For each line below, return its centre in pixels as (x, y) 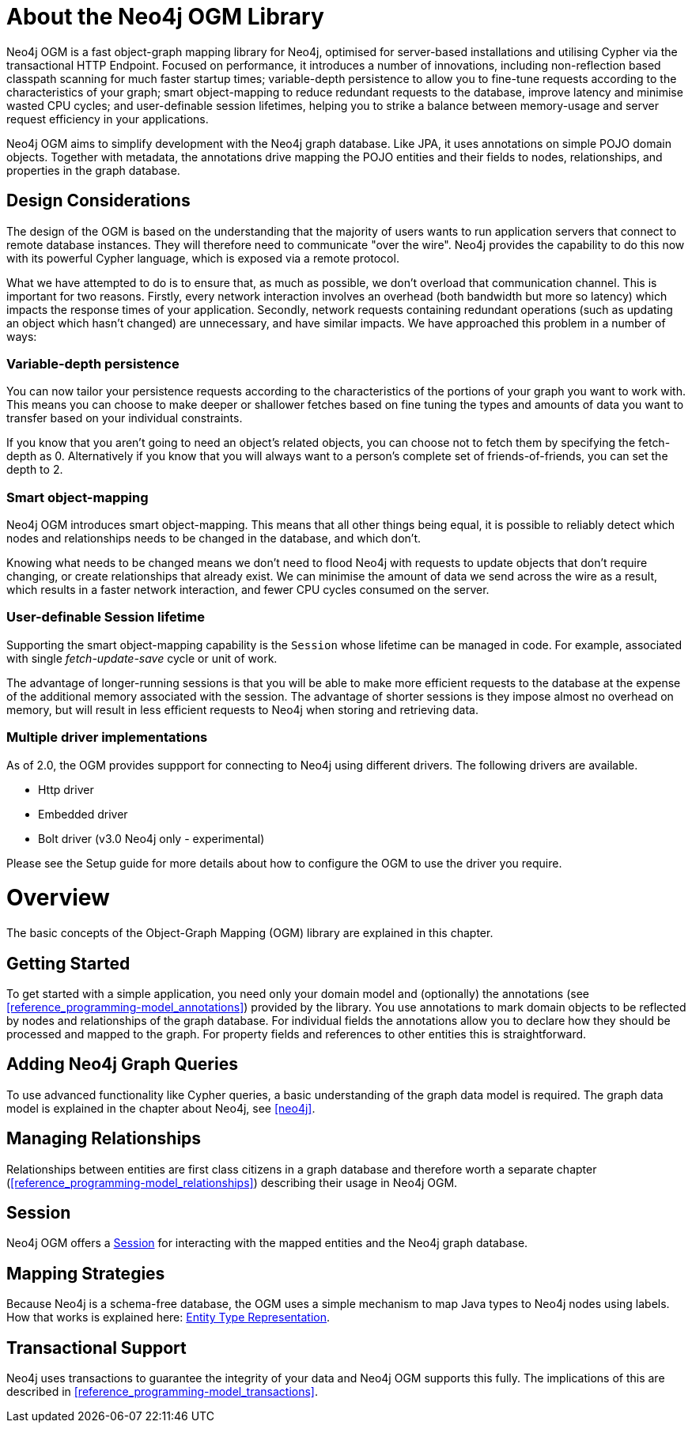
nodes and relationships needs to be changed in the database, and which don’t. (214, 539)
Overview (58, 898)
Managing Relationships (104, 1139)
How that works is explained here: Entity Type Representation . (168, 1317)
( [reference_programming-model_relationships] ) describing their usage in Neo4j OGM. (232, 1182)
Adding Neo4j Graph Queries (122, 1064)
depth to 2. (35, 470)
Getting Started (68, 963)
